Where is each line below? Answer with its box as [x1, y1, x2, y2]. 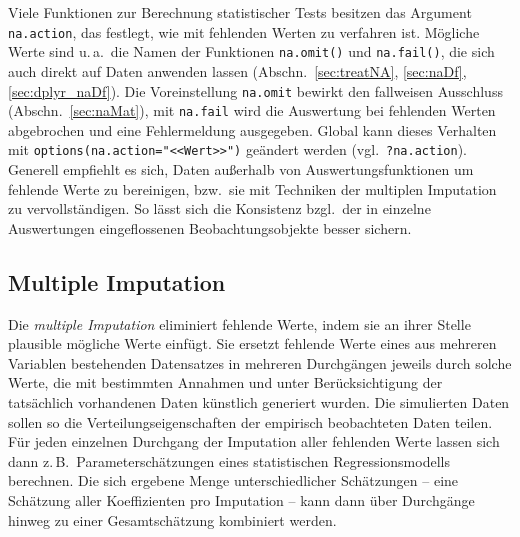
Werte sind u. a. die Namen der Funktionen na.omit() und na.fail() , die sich [8, 41, 495, 62]
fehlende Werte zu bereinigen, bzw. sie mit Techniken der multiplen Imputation [8, 178, 497, 199]
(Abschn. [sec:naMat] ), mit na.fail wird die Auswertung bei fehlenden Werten [8, 100, 496, 121]
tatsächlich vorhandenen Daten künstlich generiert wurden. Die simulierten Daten [8, 392, 510, 413]
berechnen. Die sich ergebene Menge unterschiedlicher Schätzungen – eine [8, 470, 459, 491]
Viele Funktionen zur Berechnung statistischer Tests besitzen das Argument [8, 2, 472, 22]
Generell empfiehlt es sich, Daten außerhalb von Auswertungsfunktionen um [8, 159, 474, 180]
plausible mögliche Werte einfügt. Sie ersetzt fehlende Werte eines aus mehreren [8, 333, 497, 354]
